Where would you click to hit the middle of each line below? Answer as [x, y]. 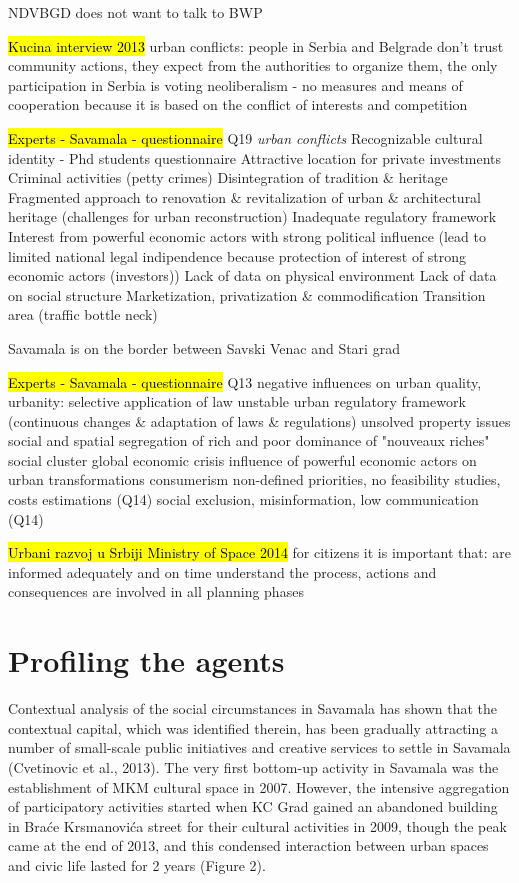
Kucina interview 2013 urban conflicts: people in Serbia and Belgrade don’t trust [256, 45]
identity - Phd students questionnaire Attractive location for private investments [255, 157]
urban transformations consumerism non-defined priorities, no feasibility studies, [254, 479]
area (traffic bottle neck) [83, 314]
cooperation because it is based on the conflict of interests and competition [238, 104]
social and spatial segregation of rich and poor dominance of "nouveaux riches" [249, 440]
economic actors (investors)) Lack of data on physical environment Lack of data [252, 275]
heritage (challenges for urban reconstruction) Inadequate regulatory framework [252, 216]
